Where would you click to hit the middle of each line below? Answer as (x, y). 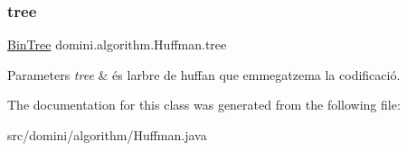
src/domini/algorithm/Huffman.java (107, 135)
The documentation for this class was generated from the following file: (204, 105)
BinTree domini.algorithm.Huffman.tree (117, 44)
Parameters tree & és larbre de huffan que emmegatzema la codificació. (204, 74)
